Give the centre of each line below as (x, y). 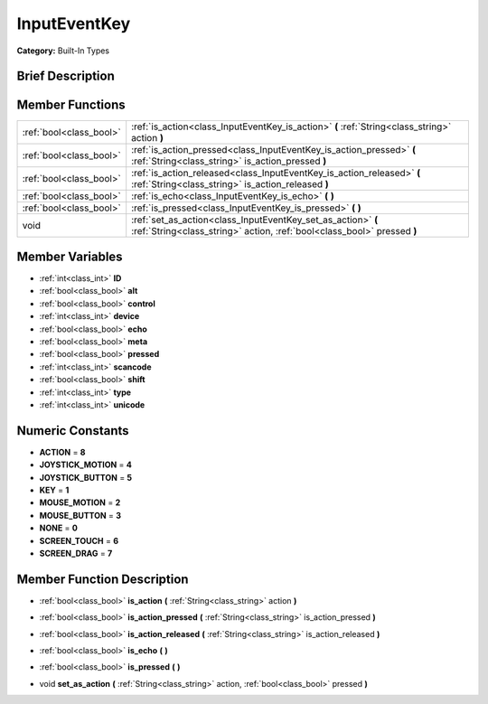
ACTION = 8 (62, 452)
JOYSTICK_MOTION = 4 (86, 465)
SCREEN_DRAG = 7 (76, 553)
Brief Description (66, 76)
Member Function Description (103, 579)
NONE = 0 (59, 528)
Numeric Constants (73, 431)
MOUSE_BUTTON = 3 (80, 515)
